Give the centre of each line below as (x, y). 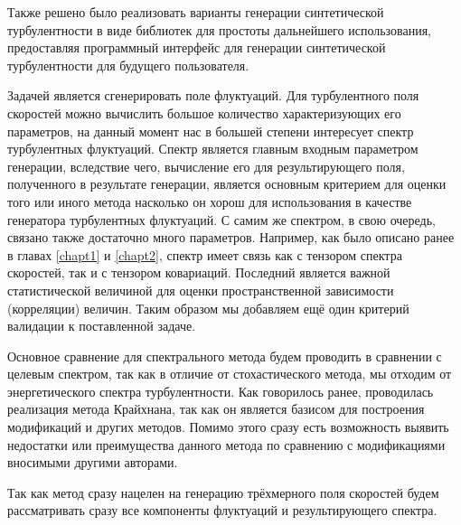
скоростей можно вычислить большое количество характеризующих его (204, 112)
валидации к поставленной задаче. (102, 326)
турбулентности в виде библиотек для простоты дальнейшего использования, (219, 29)
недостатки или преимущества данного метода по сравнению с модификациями (226, 444)
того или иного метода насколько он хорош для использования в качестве (210, 201)
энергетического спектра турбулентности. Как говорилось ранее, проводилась (221, 391)
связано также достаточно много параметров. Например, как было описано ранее (231, 237)
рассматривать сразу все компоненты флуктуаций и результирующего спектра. (222, 510)
